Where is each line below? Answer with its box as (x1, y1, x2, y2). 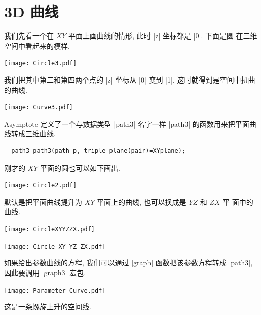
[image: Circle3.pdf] (4, 60, 77, 67)
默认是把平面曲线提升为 (4, 196, 82, 207)
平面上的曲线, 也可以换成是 (97, 196, 187, 207)
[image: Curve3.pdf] (4, 104, 73, 111)
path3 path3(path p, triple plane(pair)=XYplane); (11, 147, 185, 154)
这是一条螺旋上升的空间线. (4, 301, 91, 312)
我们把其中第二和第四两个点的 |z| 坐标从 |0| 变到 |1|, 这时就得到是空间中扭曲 (4, 74, 255, 85)
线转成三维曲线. (4, 128, 56, 139)
